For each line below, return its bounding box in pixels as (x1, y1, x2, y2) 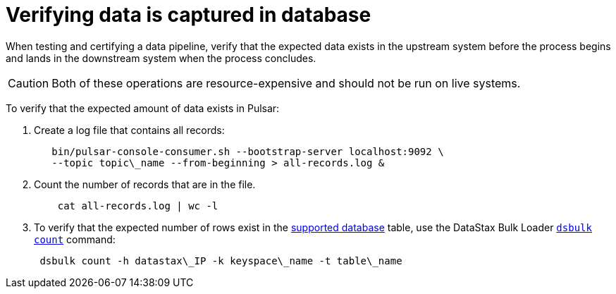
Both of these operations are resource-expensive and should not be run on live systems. (51, 75, 521, 90)
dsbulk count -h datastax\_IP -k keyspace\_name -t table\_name (39, 255, 402, 267)
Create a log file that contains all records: (34, 123, 225, 136)
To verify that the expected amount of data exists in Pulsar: (6, 102, 280, 114)
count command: (34, 233, 116, 245)
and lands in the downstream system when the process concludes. (6, 51, 316, 64)
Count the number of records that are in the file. (34, 178, 256, 190)
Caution (8, 75, 49, 90)
